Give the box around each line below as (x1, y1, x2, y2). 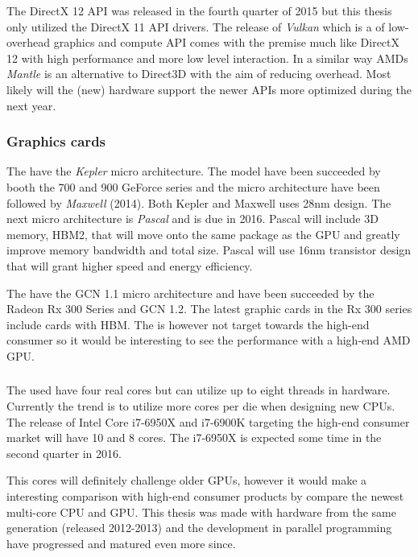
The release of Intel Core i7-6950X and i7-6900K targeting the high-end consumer (6, 413, 410, 430)
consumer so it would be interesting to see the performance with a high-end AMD (6, 332, 411, 349)
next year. (6, 97, 56, 113)
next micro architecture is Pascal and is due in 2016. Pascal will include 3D (6, 210, 379, 227)
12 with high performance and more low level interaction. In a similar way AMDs (6, 49, 408, 66)
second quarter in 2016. (6, 444, 122, 461)
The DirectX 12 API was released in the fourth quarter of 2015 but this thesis (6, 2, 392, 19)
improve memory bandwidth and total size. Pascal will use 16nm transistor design (6, 241, 412, 258)
